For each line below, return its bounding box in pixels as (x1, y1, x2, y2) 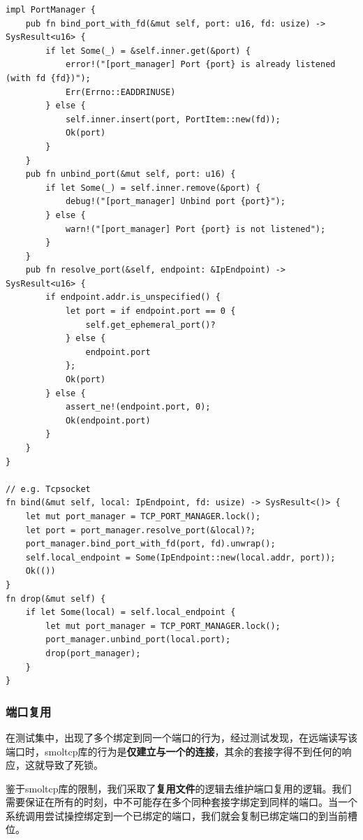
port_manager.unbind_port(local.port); (45, 635, 231, 645)
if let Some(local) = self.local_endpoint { (25, 607, 236, 618)
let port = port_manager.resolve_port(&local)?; (25, 525, 255, 535)
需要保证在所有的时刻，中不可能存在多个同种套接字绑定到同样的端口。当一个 (6, 795, 357, 809)
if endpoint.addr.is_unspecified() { (45, 292, 221, 303)
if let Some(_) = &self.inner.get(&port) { (45, 45, 251, 56)
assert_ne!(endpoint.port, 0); (65, 402, 211, 412)
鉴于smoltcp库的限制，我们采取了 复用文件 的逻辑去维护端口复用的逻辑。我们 (6, 781, 352, 795)
